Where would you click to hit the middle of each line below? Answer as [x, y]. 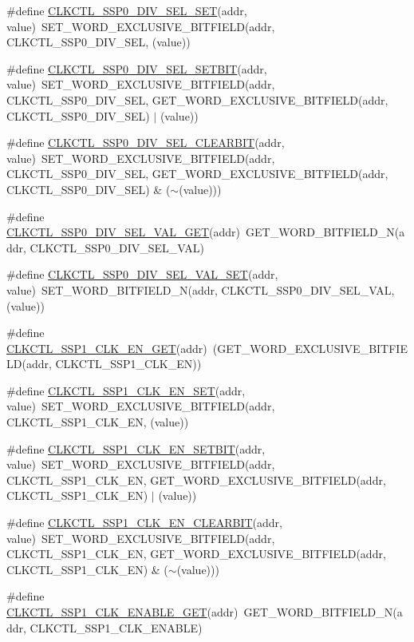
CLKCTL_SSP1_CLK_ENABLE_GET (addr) [122, 612]
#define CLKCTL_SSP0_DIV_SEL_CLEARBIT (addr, [146, 143]
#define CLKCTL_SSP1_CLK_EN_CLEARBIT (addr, [144, 523]
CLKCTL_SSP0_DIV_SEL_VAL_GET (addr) [124, 232]
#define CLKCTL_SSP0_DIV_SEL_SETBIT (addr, [137, 68]
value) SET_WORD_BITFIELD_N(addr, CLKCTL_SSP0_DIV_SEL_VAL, [201, 289]
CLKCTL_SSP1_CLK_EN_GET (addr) [107, 348]
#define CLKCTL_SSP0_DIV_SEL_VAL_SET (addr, [142, 274]
